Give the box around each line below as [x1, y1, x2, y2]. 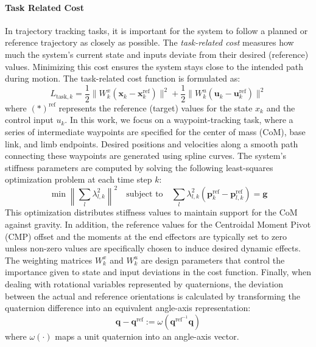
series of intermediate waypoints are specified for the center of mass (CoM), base [5, 125, 306, 138]
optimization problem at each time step [5, 173, 152, 186]
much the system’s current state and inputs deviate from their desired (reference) [5, 47, 309, 60]
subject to [126, 189, 163, 198]
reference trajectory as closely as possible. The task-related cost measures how [5, 36, 294, 49]
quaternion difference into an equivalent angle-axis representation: [5, 301, 251, 314]
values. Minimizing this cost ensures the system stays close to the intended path [5, 60, 303, 72]
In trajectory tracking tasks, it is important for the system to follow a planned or [5, 24, 308, 37]
